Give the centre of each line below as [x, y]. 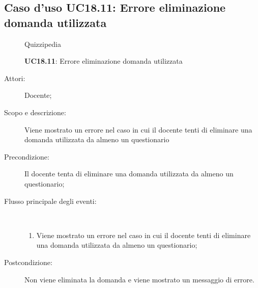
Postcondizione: [28, 262]
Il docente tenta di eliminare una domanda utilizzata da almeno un [129, 174]
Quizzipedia [43, 44]
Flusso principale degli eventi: [50, 201]
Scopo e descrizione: [35, 112]
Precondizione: [27, 156]
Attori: [15, 78]
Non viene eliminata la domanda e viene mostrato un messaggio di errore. [139, 279]
